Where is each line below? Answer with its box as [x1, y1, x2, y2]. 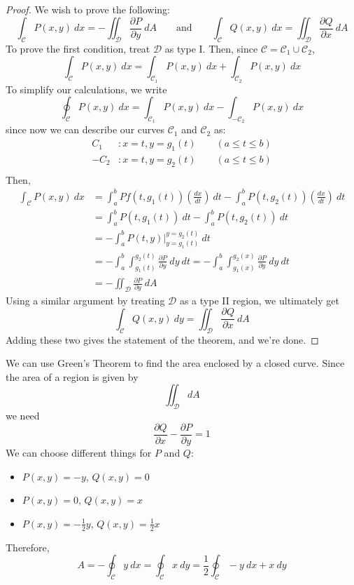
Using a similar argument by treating [6, 292, 165, 307]
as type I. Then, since [164, 41, 258, 55]
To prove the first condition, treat [6, 41, 150, 55]
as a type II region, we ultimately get [179, 292, 339, 307]
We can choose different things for [6, 445, 152, 459]
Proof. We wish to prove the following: [6, 2, 170, 16]
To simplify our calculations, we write [6, 81, 167, 96]
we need [6, 408, 40, 423]
